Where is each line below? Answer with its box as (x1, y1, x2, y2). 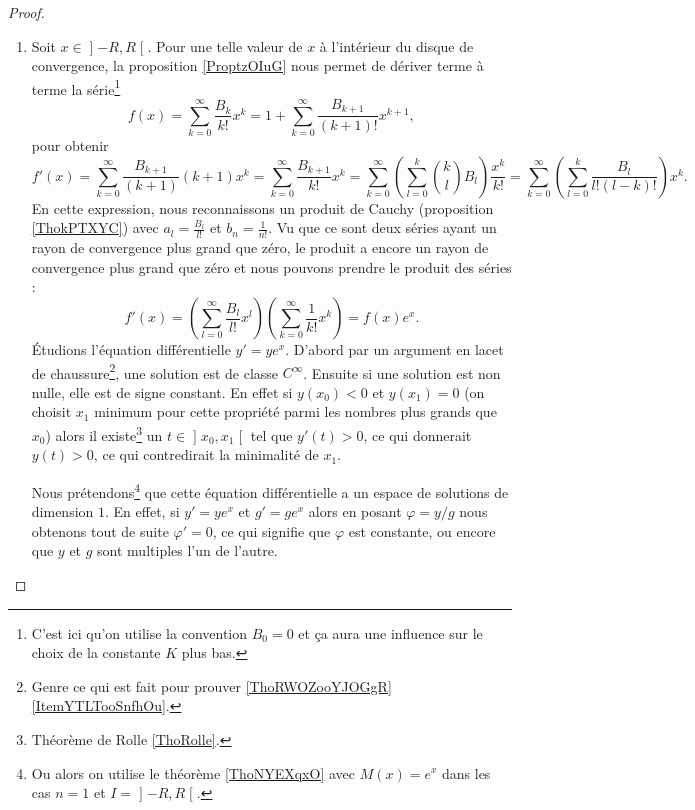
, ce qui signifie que (212, 520, 331, 541)
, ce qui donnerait (363, 424, 472, 445)
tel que (250, 424, 293, 445)
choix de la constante (31, 642, 161, 663)
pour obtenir (31, 135, 109, 156)
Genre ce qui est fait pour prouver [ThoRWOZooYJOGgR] (31, 675, 392, 696)
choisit (31, 401, 72, 422)
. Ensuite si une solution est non (303, 362, 501, 383)
